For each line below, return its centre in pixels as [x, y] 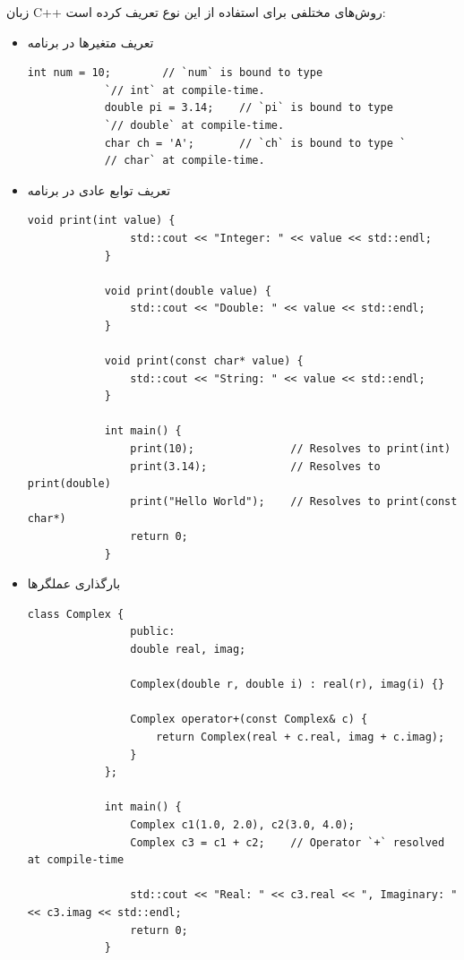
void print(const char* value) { [204, 361]
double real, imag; [188, 649]
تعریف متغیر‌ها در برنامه [90, 42]
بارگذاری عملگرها [74, 583]
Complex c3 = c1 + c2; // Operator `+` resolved [288, 842]
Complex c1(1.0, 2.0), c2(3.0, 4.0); [242, 824]
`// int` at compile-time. [185, 90]
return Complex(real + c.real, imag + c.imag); [300, 737]
